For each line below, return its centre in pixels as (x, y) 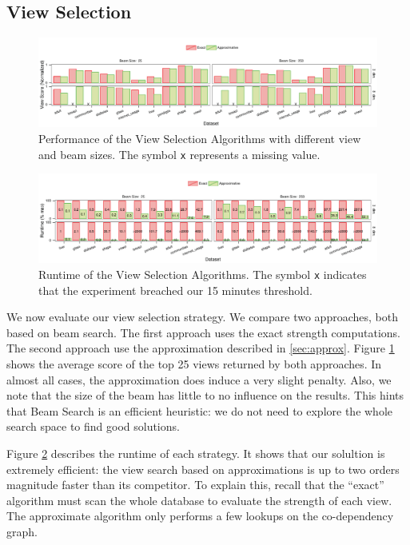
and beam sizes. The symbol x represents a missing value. (179, 154)
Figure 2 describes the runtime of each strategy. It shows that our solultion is (196, 454)
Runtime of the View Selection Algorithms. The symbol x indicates (203, 274)
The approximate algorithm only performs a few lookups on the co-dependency (200, 516)
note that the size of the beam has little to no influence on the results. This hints (205, 395)
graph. (22, 532)
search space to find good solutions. (93, 426)
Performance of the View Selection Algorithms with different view (200, 138)
